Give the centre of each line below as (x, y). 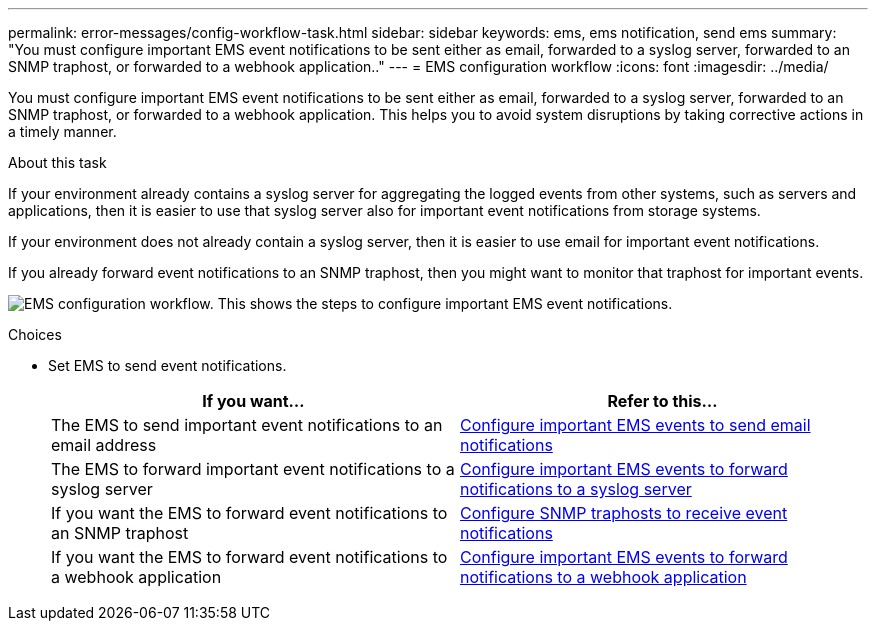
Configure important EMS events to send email (635, 425)
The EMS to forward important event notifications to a (253, 469)
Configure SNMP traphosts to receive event (624, 513)
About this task (57, 162)
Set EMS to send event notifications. (167, 365)
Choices (35, 334)
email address (104, 445)
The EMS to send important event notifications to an (247, 425)
